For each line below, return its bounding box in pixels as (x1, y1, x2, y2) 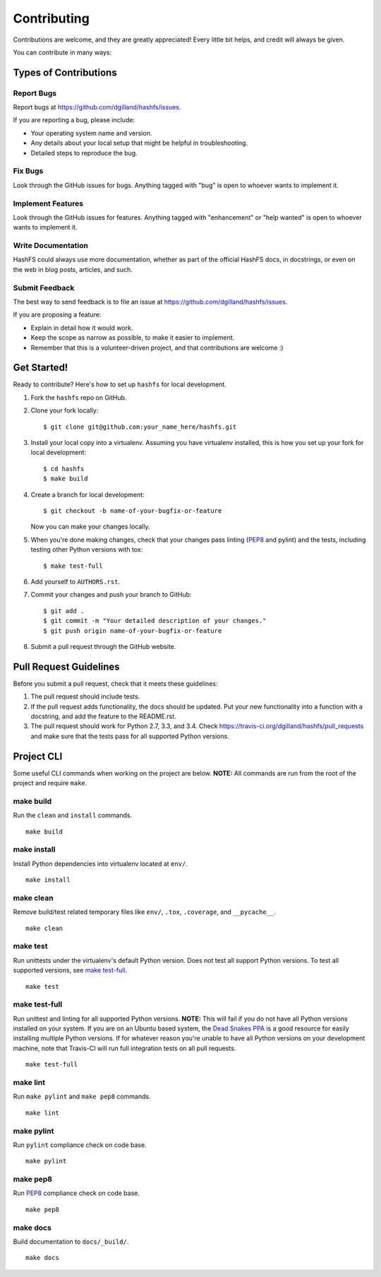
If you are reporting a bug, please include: (13, 116, 135, 124)
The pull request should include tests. (30, 692, 140, 701)
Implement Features (13, 198, 84, 208)
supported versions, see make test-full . (13, 966, 127, 975)
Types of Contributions (13, 66, 117, 78)
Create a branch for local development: (30, 490, 145, 499)
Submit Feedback (13, 283, 75, 292)
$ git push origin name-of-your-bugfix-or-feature (43, 626, 222, 635)
